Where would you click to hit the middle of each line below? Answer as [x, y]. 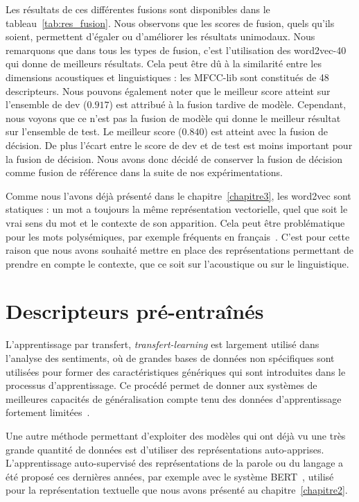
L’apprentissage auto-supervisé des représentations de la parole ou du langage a [175, 463]
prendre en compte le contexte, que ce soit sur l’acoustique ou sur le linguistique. [177, 263]
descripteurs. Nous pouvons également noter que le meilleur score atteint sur [168, 90]
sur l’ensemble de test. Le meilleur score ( [94, 131]
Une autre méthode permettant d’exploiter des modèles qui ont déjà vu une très [176, 435]
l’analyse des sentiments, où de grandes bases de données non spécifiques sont [170, 358]
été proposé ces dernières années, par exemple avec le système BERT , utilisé [170, 476]
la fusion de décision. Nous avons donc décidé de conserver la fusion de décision [174, 158]
